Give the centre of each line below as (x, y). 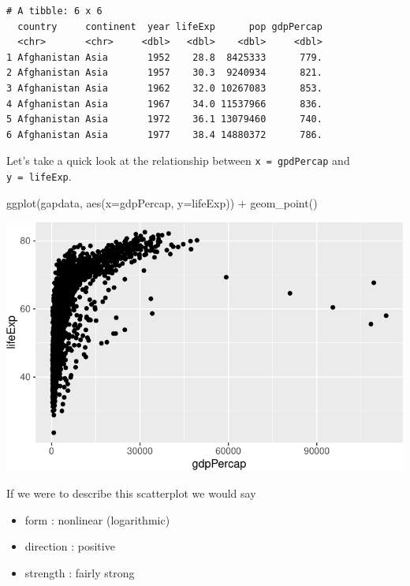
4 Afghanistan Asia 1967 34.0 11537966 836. (164, 104)
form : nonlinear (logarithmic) (97, 519)
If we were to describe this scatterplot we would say (131, 493)
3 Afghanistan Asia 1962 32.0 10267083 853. (164, 88)
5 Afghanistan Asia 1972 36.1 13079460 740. (164, 119)
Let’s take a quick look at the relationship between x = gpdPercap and (178, 160)
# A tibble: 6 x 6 (54, 11)
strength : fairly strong (80, 572)
